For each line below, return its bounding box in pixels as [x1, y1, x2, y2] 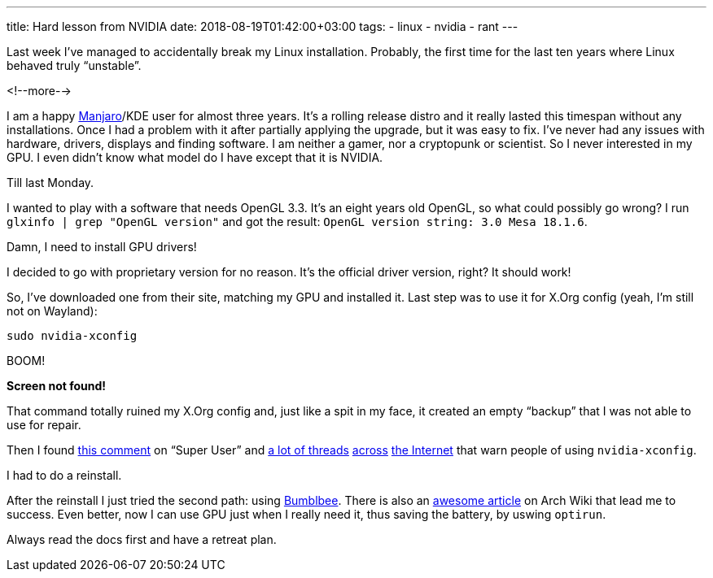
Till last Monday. [7, 176, 94, 189]
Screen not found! [7, 379, 107, 393]
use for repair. [7, 418, 81, 432]
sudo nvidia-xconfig [7, 329, 138, 342]
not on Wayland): [7, 304, 98, 318]
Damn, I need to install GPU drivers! [7, 240, 197, 254]
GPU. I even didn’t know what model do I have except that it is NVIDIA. [7, 150, 383, 164]
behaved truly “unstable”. [7, 59, 142, 72]
